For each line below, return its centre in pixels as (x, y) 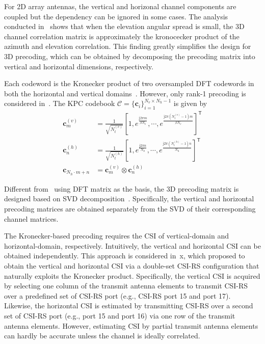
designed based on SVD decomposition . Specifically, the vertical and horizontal (129, 199)
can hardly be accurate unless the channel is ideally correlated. (102, 336)
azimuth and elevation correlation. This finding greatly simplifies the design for (128, 46)
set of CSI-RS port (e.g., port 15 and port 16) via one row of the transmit (120, 315)
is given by (190, 103)
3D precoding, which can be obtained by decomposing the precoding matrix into (130, 56)
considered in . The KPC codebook (60, 103)
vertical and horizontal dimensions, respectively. (79, 66)
